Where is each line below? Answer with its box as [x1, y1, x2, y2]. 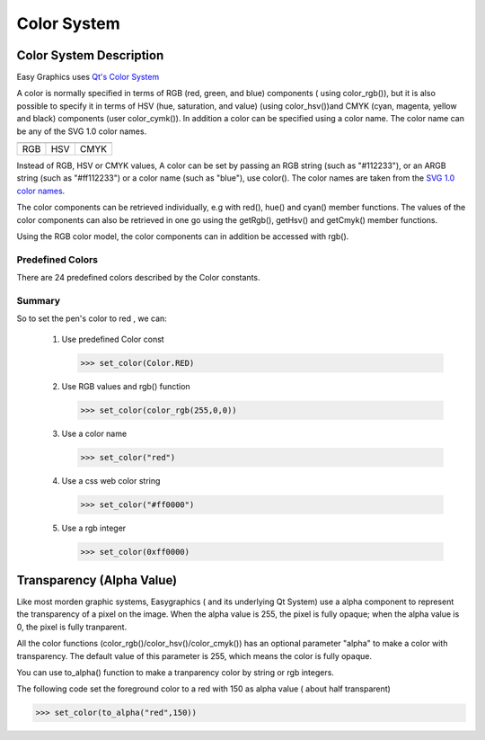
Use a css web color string [61, 475, 161, 486]
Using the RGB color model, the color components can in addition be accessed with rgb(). [16, 230, 349, 242]
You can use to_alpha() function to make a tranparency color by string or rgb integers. [16, 666, 334, 678]
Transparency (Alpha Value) [16, 572, 178, 588]
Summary [16, 294, 61, 307]
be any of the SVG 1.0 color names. [16, 126, 147, 137]
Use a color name [61, 428, 128, 439]
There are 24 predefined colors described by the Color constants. [16, 272, 260, 283]
